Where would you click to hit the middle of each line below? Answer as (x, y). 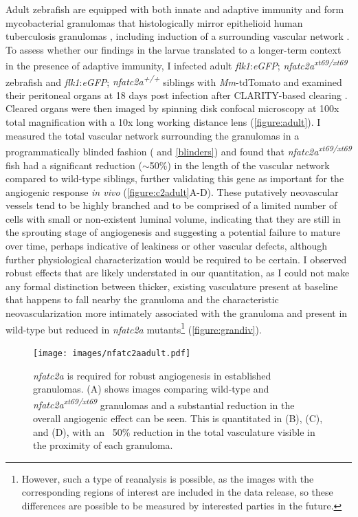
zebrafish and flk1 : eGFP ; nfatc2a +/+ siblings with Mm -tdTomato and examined (174, 80)
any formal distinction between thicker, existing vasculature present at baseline (172, 286)
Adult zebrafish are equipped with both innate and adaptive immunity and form (175, 9)
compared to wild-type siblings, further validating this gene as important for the (175, 178)
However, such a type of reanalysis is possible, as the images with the (168, 478)
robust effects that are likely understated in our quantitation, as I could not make (178, 273)
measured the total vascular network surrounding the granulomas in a (153, 135)
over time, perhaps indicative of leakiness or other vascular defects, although (167, 246)
